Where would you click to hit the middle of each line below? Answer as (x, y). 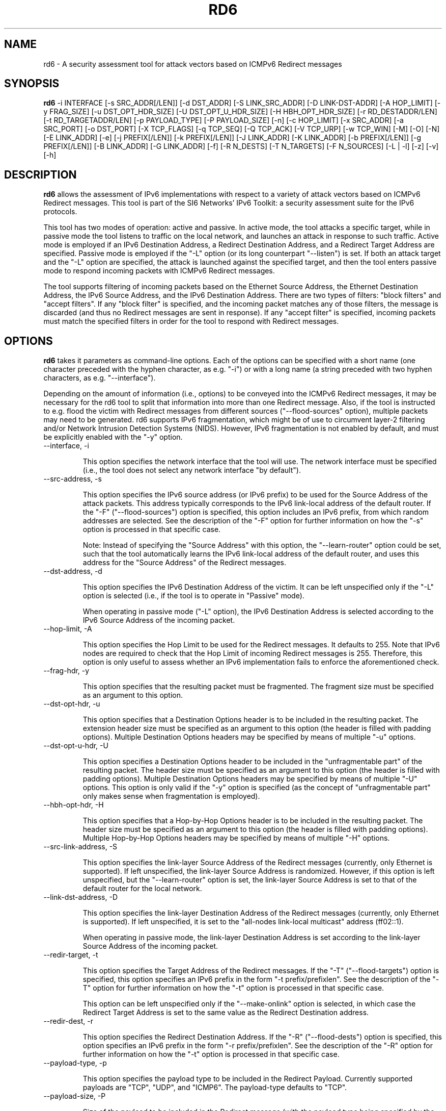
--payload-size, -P (75, 1096)
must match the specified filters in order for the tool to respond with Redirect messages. (191, 321)
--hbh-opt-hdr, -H (74, 805)
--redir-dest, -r (68, 1021)
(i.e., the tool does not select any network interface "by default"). (192, 470)
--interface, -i (66, 446)
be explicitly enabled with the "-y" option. (113, 437)
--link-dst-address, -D (81, 897)
